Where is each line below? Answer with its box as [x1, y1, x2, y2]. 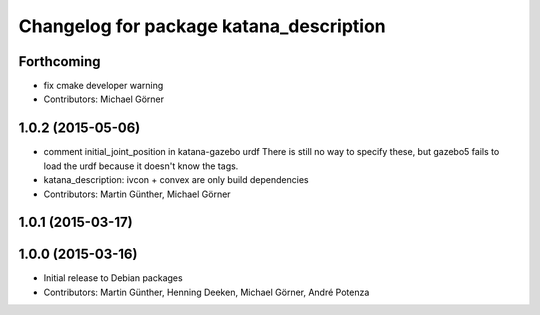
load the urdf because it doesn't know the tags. [43, 160, 239, 172]
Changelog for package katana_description [18, 15, 387, 37]
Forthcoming [18, 53, 101, 70]
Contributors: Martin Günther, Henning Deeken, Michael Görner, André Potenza [43, 286, 370, 298]
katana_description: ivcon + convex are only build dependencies [43, 174, 309, 186]
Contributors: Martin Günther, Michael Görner [43, 188, 231, 200]
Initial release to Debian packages [43, 272, 184, 284]
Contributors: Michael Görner [43, 93, 165, 105]
